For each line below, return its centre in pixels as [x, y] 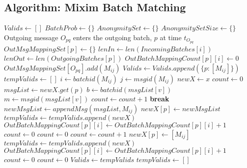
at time [171, 37]
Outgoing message [31, 37]
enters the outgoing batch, [112, 37]
